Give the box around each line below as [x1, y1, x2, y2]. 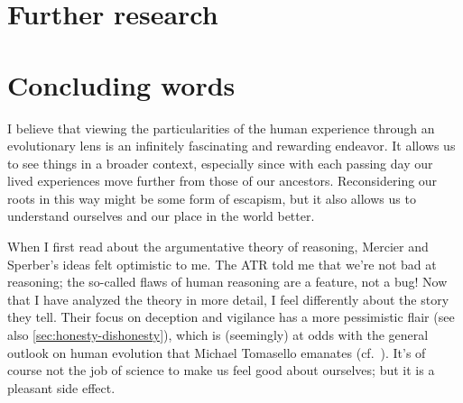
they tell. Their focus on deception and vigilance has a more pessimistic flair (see [7, 307, 455, 326]
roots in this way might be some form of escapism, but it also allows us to [7, 188, 416, 207]
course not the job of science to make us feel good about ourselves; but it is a [7, 361, 435, 380]
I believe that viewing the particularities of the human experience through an [7, 118, 435, 137]
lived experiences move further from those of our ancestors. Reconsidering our [7, 171, 438, 190]
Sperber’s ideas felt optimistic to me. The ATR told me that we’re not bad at [7, 254, 437, 273]
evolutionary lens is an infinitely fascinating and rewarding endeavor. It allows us [7, 136, 456, 155]
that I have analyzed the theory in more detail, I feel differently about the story [7, 289, 449, 308]
